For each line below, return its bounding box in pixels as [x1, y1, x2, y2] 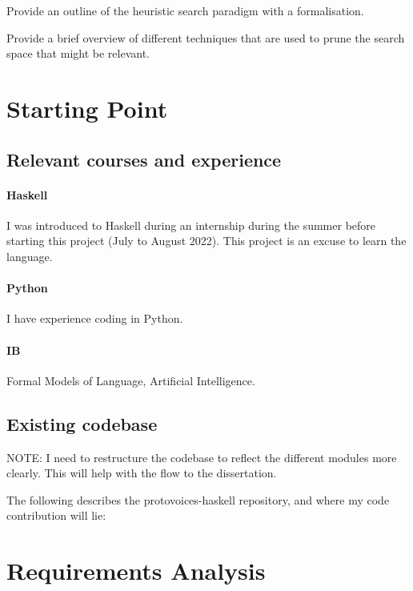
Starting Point [6, 91, 168, 124]
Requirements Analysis [6, 554, 266, 587]
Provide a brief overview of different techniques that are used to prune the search [6, 29, 405, 46]
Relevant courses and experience [6, 147, 282, 171]
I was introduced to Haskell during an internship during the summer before [6, 216, 376, 233]
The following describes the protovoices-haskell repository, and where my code [6, 491, 390, 508]
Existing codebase [6, 411, 158, 436]
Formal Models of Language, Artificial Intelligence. [6, 372, 255, 388]
